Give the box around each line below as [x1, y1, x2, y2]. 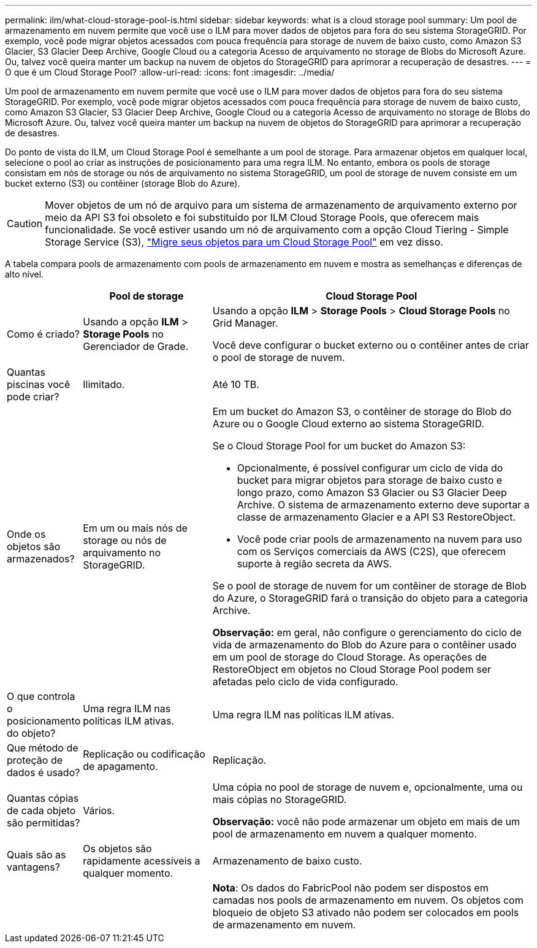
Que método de [7, 742, 78, 754]
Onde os [7, 528, 46, 540]
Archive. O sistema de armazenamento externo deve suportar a [237, 499, 530, 511]
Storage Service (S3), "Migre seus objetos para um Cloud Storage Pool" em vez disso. [45, 236, 443, 248]
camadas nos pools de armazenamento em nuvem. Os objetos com [212, 894, 524, 906]
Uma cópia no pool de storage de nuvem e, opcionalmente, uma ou [212, 781, 523, 793]
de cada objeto [7, 804, 76, 817]
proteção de [7, 754, 63, 766]
